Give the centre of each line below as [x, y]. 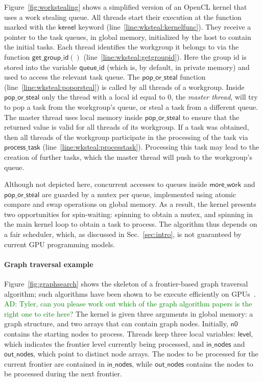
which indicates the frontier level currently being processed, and [104, 343]
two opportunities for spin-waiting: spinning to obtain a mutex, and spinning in [128, 214]
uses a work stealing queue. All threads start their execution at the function [123, 17]
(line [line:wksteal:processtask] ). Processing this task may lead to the [151, 147]
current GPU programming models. [60, 244]
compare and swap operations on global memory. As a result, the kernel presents [130, 204]
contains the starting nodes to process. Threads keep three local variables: [120, 334]
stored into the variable [41, 67]
